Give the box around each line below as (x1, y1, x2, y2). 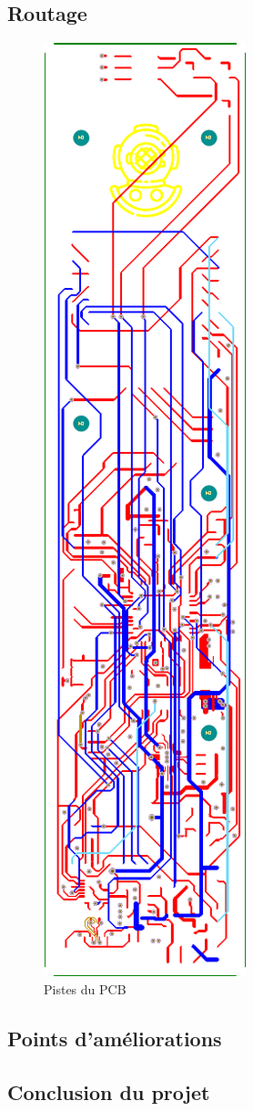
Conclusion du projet (7, 1077, 210, 1106)
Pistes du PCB (44, 979, 126, 998)
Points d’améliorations (7, 1024, 222, 1052)
